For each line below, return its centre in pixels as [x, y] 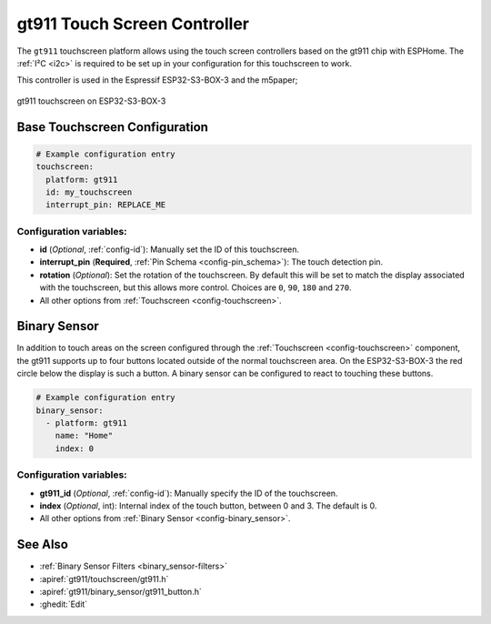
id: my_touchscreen [89, 192]
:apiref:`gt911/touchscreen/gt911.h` [104, 579]
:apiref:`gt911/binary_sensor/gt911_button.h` [120, 592]
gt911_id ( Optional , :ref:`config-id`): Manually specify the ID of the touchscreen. [189, 493]
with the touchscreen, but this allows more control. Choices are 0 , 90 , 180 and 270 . [195, 287]
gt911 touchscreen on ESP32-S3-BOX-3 [91, 101]
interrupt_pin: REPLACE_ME [106, 205]
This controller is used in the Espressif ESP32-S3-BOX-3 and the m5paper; [157, 80]
